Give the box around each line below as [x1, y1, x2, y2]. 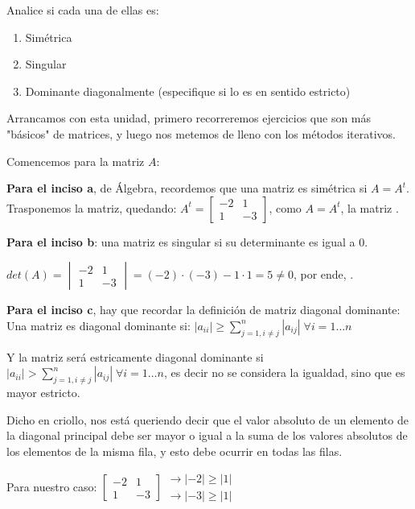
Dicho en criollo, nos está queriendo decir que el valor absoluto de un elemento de [6, 411, 409, 428]
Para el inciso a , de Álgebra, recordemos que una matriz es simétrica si [6, 180, 368, 197]
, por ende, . [293, 266, 354, 283]
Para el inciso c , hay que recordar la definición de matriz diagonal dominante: [6, 301, 401, 318]
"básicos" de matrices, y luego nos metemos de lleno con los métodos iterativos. [6, 125, 396, 142]
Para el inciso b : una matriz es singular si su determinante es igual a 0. [6, 233, 368, 250]
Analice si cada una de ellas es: [6, 2, 159, 18]
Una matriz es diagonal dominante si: [6, 317, 191, 333]
